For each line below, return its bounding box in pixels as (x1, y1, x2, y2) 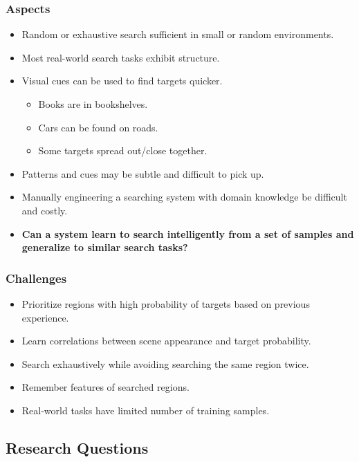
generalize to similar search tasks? (21, 240, 188, 255)
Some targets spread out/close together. (38, 143, 208, 158)
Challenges (6, 269, 67, 286)
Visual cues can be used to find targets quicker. (21, 73, 223, 88)
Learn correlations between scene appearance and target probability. (21, 333, 311, 348)
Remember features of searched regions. (21, 380, 190, 394)
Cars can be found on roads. (38, 120, 158, 134)
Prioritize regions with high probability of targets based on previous (21, 296, 310, 311)
